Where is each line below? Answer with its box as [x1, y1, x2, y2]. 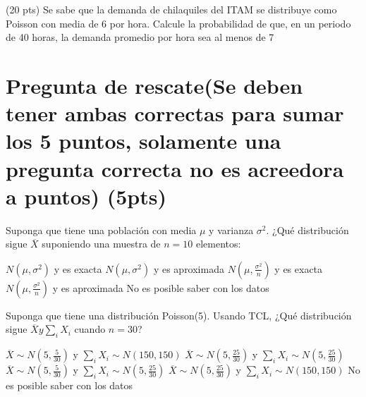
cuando [74, 322, 106, 336]
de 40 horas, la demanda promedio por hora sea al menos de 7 [6, 30, 274, 44]
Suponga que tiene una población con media [6, 222, 197, 237]
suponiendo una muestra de [42, 236, 161, 251]
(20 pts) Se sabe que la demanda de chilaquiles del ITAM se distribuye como [6, 2, 337, 16]
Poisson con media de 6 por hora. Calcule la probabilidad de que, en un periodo [6, 16, 351, 30]
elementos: [195, 236, 241, 251]
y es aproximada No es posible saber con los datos [52, 280, 269, 295]
